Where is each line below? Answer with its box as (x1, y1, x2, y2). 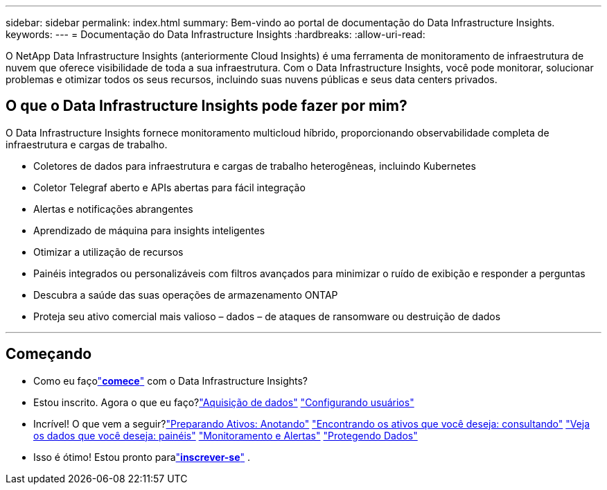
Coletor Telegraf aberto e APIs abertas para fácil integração (33, 181, 306, 193)
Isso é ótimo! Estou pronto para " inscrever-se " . (33, 450, 251, 463)
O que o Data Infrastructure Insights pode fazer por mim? (6, 97, 407, 115)
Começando (6, 345, 92, 363)
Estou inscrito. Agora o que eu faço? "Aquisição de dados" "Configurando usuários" (33, 396, 414, 408)
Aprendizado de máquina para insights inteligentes (33, 224, 265, 236)
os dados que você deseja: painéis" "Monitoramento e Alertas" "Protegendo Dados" (33, 429, 418, 441)
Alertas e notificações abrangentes (33, 202, 193, 215)
